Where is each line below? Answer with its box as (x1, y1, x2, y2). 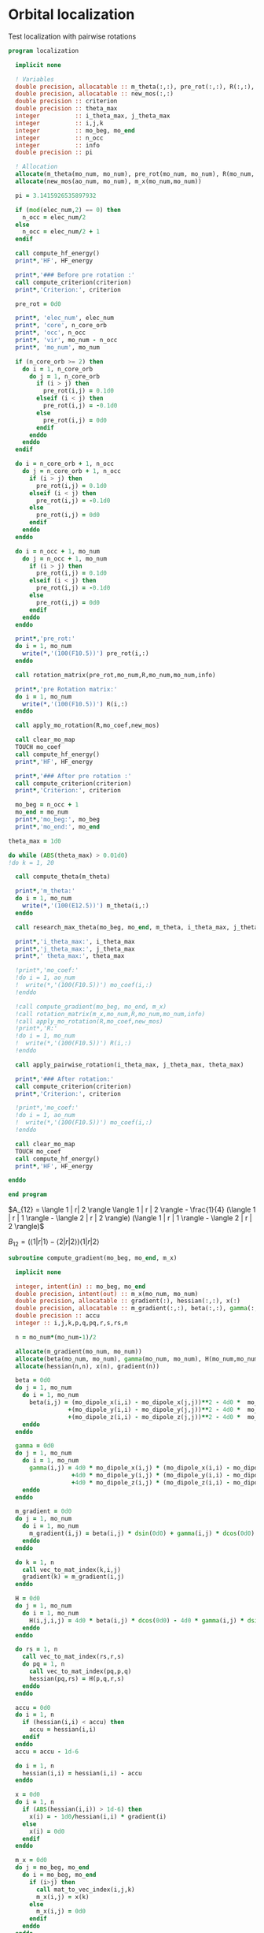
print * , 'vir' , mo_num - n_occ (15, 337, 118, 345)
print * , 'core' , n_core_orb (15, 322, 108, 330)
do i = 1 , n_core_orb (22, 365, 93, 373)
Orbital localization (8, 6, 135, 24)
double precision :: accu (15, 1312, 101, 1320)
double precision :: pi (15, 148, 93, 157)
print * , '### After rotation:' (15, 1075, 114, 1083)
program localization (8, 47, 79, 54)
